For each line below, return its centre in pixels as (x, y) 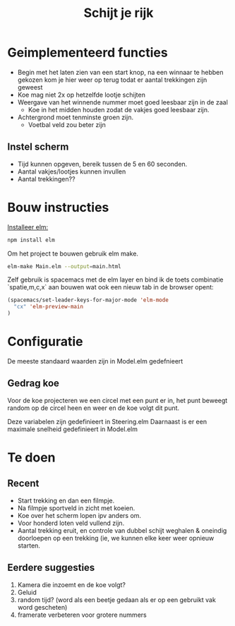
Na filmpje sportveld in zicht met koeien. (76, 508)
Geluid (27, 592)
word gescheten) (42, 607)
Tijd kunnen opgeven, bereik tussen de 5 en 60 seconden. (102, 164)
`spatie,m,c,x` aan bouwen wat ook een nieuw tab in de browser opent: (110, 287)
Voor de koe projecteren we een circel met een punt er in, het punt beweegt (117, 400)
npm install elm (31, 240)
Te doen (31, 457)
